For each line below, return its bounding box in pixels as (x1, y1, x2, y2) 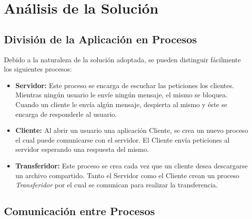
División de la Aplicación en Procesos (4, 31, 197, 46)
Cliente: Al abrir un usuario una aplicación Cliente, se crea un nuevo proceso (15, 125, 248, 135)
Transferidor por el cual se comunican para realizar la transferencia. (15, 180, 218, 190)
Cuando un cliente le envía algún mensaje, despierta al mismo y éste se (15, 99, 227, 109)
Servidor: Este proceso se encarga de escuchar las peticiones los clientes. (15, 80, 234, 90)
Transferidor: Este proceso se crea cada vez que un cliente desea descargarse (15, 160, 248, 170)
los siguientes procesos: (4, 64, 72, 74)
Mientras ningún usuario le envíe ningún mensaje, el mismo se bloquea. (15, 90, 228, 100)
